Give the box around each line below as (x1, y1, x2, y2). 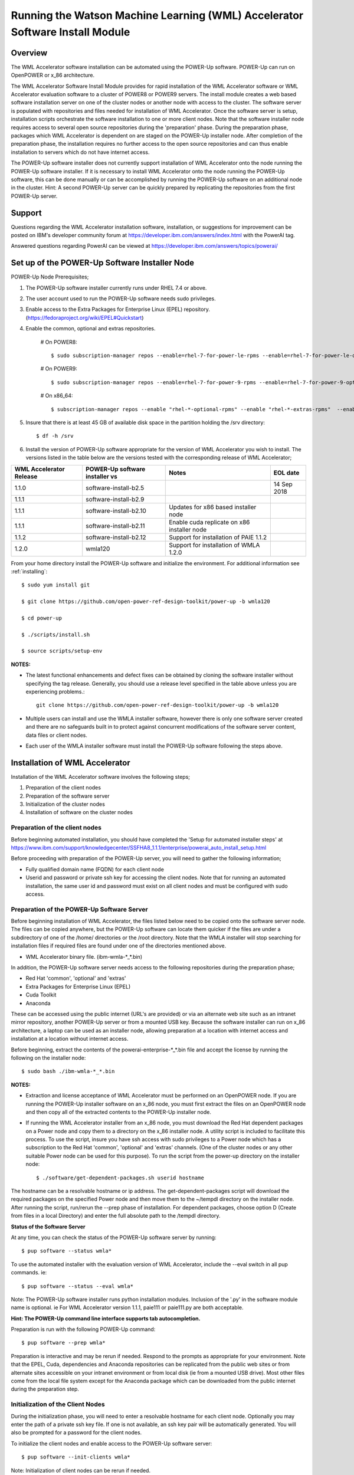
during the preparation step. (11, 1385, 80, 1392)
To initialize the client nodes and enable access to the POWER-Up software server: (11, 1440, 212, 1447)
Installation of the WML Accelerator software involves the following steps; (11, 773, 191, 780)
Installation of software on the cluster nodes (25, 809, 133, 816)
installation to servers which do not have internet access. (11, 148, 150, 156)
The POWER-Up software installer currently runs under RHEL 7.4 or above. (25, 284, 207, 291)
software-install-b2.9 (86, 495, 145, 503)
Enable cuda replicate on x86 (169, 518, 250, 526)
